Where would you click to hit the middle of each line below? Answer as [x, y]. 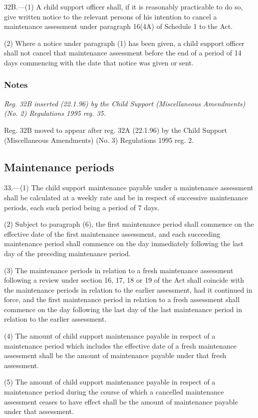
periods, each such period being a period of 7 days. [82, 207]
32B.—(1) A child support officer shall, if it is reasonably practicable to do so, [124, 6]
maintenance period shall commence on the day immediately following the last [124, 243]
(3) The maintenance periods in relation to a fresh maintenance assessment [119, 270]
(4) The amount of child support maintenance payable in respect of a [110, 336]
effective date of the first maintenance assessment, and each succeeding [112, 233]
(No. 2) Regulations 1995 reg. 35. [55, 113]
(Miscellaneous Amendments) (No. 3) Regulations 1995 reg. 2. [99, 140]
